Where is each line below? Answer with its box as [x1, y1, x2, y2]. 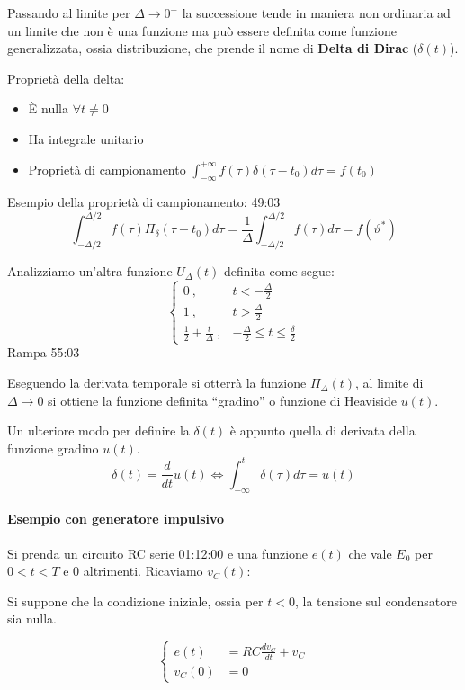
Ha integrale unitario [28, 129, 144, 148]
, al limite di [355, 373, 424, 392]
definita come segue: [224, 262, 335, 281]
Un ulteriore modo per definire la [7, 421, 190, 440]
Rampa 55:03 [7, 343, 80, 362]
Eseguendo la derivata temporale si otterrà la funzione [7, 373, 307, 392]
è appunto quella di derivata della [229, 421, 416, 440]
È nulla [28, 99, 68, 118]
